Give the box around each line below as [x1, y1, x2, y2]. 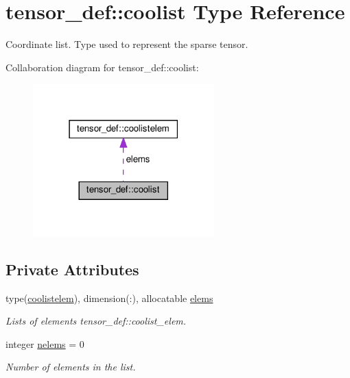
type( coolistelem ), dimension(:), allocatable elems [5, 290, 213, 305]
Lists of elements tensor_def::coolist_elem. [5, 314, 187, 328]
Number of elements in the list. [5, 360, 136, 374]
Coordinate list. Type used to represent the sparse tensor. [5, 37, 248, 51]
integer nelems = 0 [5, 336, 84, 351]
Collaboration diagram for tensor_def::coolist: [5, 60, 199, 74]
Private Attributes [5, 258, 139, 279]
